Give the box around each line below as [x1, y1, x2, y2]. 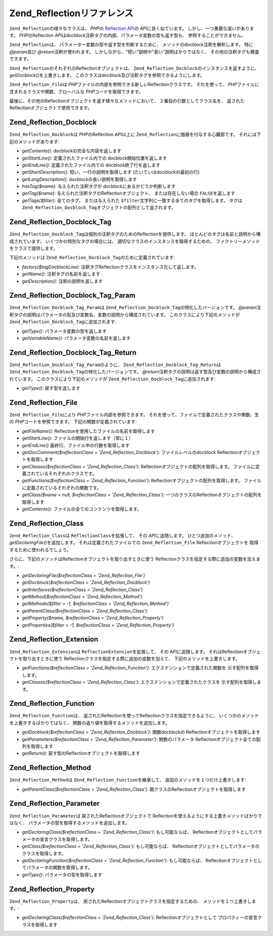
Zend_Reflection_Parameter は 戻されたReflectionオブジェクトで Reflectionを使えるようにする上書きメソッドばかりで [9, 812, 262, 819]
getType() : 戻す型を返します [22, 385, 80, 391]
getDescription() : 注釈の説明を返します [22, 278, 103, 284]
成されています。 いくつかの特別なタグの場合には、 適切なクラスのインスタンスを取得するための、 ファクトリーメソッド [9, 238, 260, 244]
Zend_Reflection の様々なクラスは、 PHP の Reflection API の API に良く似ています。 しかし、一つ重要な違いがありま [9, 25, 254, 31]
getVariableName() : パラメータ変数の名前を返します [22, 335, 131, 341]
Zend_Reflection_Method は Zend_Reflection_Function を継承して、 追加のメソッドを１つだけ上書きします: [9, 777, 246, 783]
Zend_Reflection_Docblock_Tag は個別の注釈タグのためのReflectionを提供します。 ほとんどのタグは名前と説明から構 [9, 231, 261, 237]
